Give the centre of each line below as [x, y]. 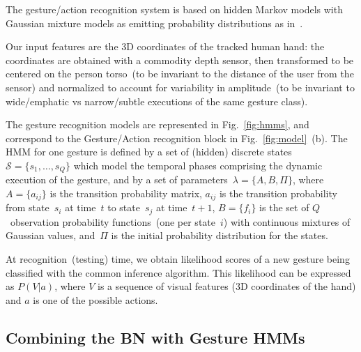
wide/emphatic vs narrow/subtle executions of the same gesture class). [157, 101]
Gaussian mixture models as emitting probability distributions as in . [154, 23]
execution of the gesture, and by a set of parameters [117, 179]
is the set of [284, 207]
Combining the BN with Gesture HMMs [155, 337]
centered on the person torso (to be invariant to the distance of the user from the [180, 74]
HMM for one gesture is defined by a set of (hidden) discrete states [149, 152]
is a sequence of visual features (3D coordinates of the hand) [227, 286]
